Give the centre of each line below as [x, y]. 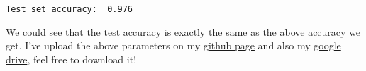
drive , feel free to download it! [71, 59]
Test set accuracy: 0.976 [69, 9]
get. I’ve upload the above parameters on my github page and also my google [173, 45]
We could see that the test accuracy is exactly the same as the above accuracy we [183, 31]
